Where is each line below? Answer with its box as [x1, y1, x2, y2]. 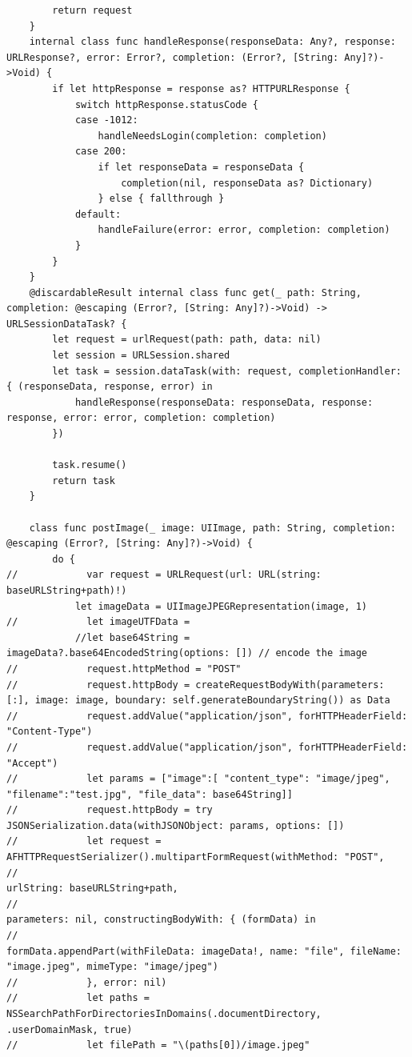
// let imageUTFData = [6, 616, 190, 628]
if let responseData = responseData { [98, 161, 305, 173]
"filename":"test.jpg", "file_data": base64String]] [6, 788, 293, 800]
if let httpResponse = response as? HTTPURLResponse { [52, 82, 350, 94]
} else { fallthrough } [98, 193, 225, 205]
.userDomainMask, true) [6, 1023, 133, 1035]
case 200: [74, 146, 127, 158]
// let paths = [6, 992, 150, 1004]
